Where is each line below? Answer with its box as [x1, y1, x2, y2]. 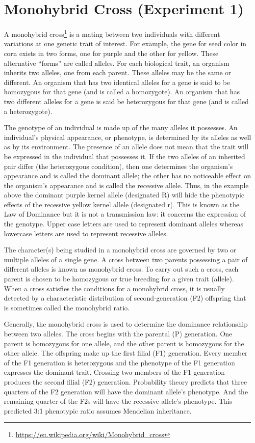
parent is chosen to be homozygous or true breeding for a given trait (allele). [4, 274, 234, 284]
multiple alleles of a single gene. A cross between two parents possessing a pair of [4, 254, 248, 264]
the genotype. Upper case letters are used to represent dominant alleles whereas [4, 219, 243, 229]
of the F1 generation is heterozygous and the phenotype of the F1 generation [4, 357, 235, 367]
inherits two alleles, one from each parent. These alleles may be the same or [4, 67, 231, 78]
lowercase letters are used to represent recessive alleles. [4, 228, 168, 238]
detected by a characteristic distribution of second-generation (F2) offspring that [4, 293, 246, 303]
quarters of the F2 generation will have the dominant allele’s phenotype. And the [4, 386, 248, 396]
